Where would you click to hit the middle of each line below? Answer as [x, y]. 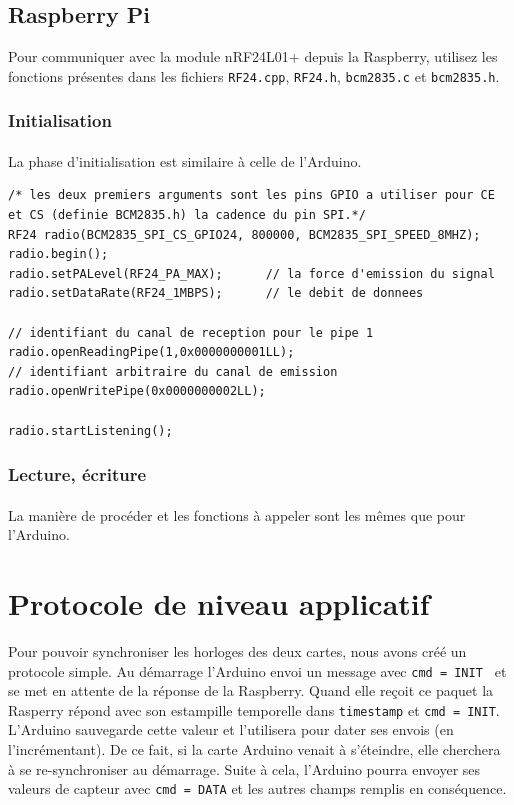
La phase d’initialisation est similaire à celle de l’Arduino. [185, 160]
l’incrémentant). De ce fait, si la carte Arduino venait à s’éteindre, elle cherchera [254, 749]
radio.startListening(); [90, 430]
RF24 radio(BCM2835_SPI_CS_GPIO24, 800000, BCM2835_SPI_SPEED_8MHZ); [244, 234]
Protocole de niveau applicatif [219, 603]
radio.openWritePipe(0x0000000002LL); [137, 391]
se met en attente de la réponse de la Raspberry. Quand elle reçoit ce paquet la [251, 690]
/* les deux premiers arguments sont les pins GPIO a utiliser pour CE [251, 195]
